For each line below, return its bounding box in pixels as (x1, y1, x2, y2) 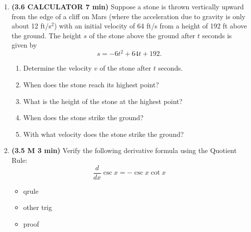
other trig (23, 202, 52, 212)
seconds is (202, 30, 232, 40)
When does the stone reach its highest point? (23, 79, 159, 90)
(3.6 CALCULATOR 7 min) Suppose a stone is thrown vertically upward (11, 1, 244, 11)
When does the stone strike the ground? (23, 112, 144, 123)
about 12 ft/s (11, 21, 51, 31)
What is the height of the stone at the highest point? (23, 96, 183, 106)
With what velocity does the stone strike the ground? (23, 129, 184, 139)
